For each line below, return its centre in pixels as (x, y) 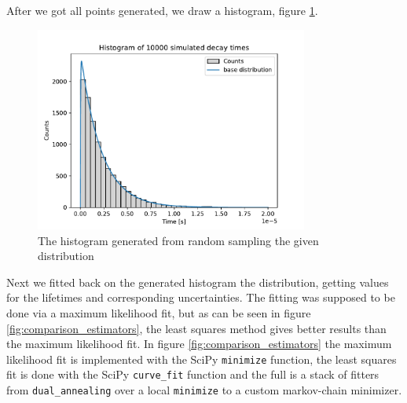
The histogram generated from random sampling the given (178, 240)
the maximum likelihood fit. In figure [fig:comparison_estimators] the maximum (199, 344)
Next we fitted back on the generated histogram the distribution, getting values (198, 282)
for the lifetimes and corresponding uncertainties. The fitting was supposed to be (201, 297)
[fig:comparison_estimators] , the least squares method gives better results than (196, 328)
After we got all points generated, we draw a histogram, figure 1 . (162, 10)
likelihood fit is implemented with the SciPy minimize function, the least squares (202, 359)
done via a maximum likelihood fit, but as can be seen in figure (159, 312)
